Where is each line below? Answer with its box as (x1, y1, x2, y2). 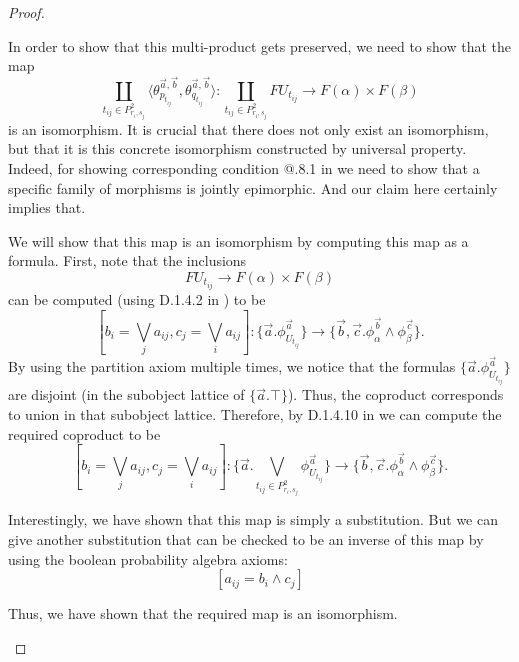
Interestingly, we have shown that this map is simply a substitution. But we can (8, 509, 498, 530)
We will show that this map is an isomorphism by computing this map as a (8, 230, 469, 251)
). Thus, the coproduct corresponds (287, 384, 504, 405)
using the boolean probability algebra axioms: (8, 548, 288, 569)
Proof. (8, 2, 45, 22)
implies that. (8, 197, 86, 218)
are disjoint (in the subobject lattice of (8, 384, 245, 405)
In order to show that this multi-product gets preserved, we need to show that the (8, 35, 511, 56)
